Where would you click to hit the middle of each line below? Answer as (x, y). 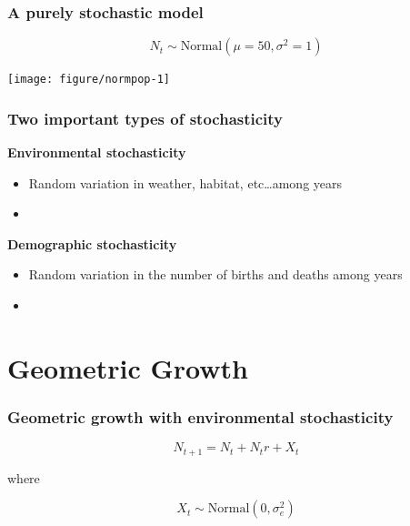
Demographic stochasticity (92, 243)
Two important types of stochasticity (145, 118)
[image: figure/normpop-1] (89, 80)
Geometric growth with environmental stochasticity (200, 416)
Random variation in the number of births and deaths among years (215, 274)
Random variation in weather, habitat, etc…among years (185, 182)
